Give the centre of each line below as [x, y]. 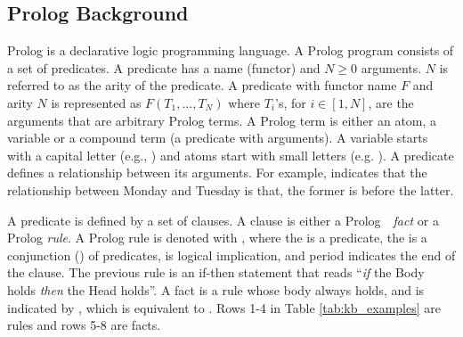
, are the [391, 102]
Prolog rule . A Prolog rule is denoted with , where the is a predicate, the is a [217, 238]
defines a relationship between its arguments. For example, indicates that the [217, 173]
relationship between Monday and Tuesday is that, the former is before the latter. [231, 189]
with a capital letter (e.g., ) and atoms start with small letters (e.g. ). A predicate [231, 155]
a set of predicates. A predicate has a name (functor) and [164, 67]
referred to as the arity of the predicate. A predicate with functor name [202, 85]
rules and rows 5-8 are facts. [84, 325]
